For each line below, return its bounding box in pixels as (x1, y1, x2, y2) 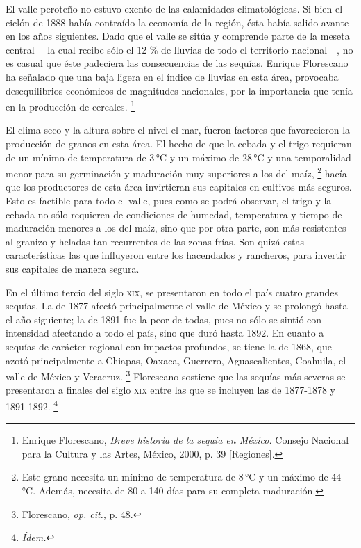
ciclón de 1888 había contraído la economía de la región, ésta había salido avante (6, 15, 349, 29)
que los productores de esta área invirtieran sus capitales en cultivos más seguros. (6, 179, 352, 194)
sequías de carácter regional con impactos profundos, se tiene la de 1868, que (6, 339, 332, 353)
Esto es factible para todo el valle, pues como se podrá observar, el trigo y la (6, 193, 332, 208)
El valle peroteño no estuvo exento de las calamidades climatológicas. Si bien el (6, 1, 343, 15)
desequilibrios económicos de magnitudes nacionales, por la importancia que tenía (6, 83, 353, 97)
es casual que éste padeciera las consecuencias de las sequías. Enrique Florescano (6, 56, 349, 70)
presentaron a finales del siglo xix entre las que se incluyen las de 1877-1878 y (6, 382, 335, 397)
